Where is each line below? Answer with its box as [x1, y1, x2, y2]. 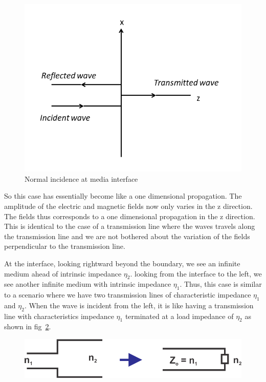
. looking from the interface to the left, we [130, 268, 262, 279]
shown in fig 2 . [4, 321, 51, 332]
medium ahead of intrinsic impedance [4, 268, 122, 279]
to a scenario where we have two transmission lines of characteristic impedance [4, 289, 251, 300]
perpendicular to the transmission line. [4, 241, 125, 251]
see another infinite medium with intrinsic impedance [4, 279, 171, 289]
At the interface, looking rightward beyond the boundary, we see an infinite [4, 258, 240, 268]
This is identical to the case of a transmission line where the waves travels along [4, 221, 255, 231]
